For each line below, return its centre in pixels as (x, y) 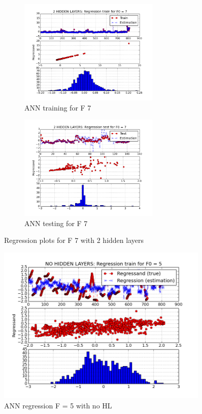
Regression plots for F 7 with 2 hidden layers (74, 240)
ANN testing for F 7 (56, 223)
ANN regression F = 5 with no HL (58, 405)
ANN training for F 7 (58, 107)
